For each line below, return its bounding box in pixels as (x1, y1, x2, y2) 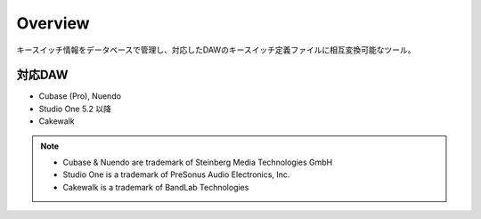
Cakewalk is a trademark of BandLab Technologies (62, 182, 249, 192)
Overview (16, 13, 90, 33)
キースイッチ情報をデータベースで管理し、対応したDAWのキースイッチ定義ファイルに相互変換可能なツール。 (16, 45, 416, 55)
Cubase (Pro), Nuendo (38, 91, 122, 101)
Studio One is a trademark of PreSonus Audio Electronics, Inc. (62, 169, 290, 180)
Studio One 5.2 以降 (38, 103, 111, 114)
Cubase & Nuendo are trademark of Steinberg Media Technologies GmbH (62, 157, 333, 168)
